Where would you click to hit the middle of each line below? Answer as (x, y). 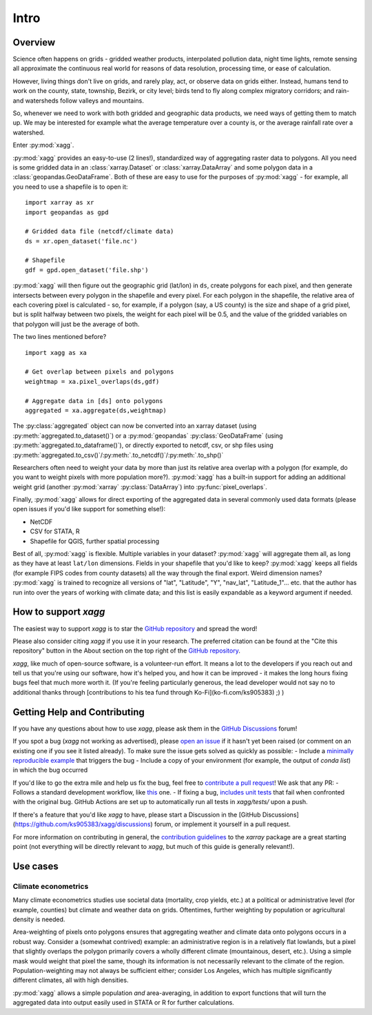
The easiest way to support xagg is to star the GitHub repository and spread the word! (135, 628)
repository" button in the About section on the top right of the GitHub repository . (126, 650)
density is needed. (39, 919)
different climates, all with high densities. (71, 980)
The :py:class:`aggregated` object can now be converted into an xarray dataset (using (135, 426)
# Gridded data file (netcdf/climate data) (100, 232)
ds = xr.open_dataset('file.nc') (81, 241)
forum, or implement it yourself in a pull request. (222, 824)
